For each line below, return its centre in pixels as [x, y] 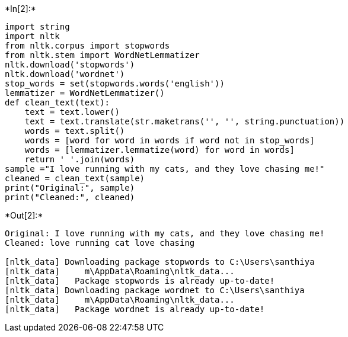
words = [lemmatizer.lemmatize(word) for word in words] [159, 150]
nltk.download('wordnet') [65, 74]
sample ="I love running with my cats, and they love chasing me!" [165, 169]
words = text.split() [75, 131]
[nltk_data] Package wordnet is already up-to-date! [135, 309]
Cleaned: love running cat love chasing [100, 243]
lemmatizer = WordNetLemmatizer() [85, 93]
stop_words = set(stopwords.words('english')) [115, 84]
